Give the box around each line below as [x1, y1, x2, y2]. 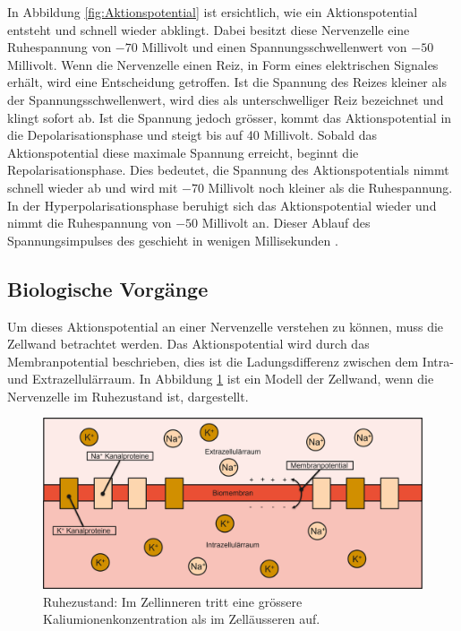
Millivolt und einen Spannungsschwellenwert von [141, 38, 407, 56]
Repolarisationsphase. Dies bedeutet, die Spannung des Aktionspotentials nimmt [7, 160, 449, 179]
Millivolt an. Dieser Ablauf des [201, 213, 371, 232]
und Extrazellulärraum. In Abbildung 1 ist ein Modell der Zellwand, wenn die [7, 369, 434, 388]
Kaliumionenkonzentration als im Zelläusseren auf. [43, 609, 320, 628]
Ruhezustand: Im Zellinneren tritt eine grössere [43, 592, 303, 610]
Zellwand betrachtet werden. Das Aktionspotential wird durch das [7, 334, 370, 353]
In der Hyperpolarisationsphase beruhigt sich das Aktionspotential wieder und [7, 195, 437, 214]
